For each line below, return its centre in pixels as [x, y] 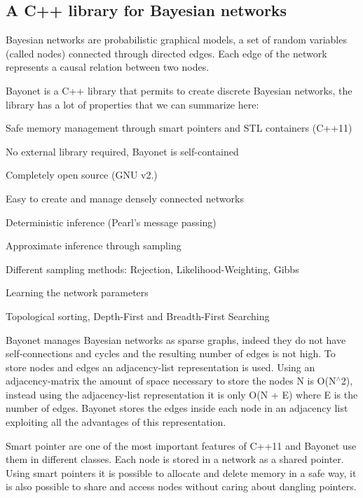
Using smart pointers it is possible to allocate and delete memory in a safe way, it [181, 472]
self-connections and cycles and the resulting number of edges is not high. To [171, 353]
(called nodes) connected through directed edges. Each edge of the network [166, 53]
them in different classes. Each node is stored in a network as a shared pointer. [175, 459]
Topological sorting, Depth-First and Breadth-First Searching [138, 316]
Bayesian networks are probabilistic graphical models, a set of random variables [176, 40]
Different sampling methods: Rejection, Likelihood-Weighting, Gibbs [152, 269]
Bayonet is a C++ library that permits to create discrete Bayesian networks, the [179, 90]
